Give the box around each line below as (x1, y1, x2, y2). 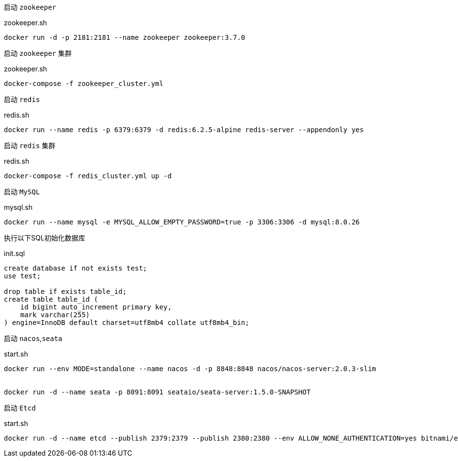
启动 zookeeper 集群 (4, 49, 72, 57)
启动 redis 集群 (4, 141, 56, 150)
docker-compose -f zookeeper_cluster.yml (4, 80, 164, 87)
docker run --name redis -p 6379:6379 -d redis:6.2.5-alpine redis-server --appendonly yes (4, 126, 364, 134)
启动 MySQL (4, 188, 40, 196)
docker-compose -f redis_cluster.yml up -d (4, 172, 172, 180)
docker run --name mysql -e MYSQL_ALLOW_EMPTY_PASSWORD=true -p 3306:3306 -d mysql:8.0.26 (4, 218, 360, 226)
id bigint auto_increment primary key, (20, 303, 172, 311)
